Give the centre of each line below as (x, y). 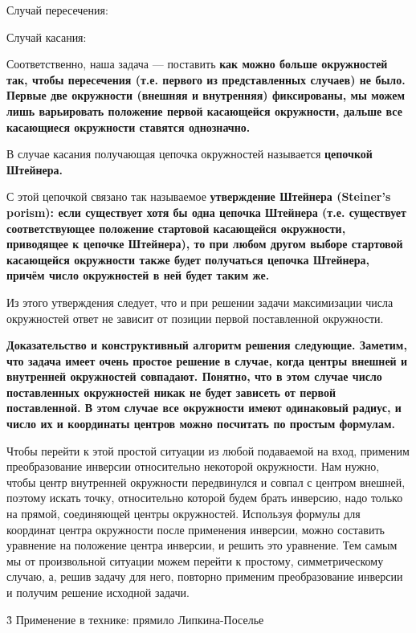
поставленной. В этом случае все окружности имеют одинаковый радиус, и (204, 408)
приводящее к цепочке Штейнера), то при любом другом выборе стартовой (205, 244)
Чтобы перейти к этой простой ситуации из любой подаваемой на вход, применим (208, 450)
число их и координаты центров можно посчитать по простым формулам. (201, 424)
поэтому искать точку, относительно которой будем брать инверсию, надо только (205, 498)
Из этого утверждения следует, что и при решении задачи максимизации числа (200, 302)
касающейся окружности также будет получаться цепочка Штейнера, (188, 259)
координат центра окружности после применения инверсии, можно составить (196, 529)
